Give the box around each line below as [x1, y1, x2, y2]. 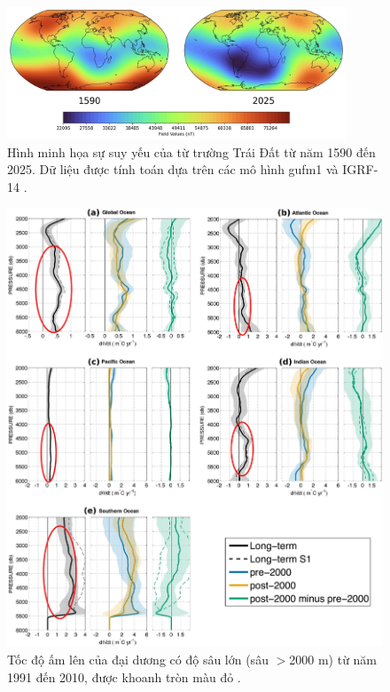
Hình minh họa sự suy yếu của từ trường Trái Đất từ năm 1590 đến [7, 142, 376, 161]
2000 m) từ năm [289, 649, 378, 668]
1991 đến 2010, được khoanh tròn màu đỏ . [7, 667, 241, 686]
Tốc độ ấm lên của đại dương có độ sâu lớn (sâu [7, 649, 269, 668]
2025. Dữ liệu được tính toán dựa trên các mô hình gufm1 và [7, 160, 339, 179]
